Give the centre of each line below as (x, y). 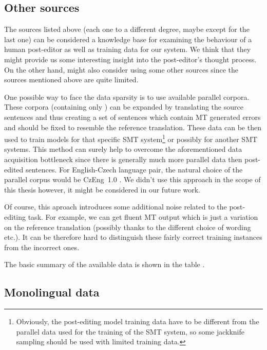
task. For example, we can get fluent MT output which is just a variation (143, 216)
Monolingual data (52, 292)
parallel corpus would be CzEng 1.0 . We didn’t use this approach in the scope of (132, 179)
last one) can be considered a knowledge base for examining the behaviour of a (128, 39)
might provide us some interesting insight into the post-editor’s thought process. (130, 59)
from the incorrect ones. (42, 247)
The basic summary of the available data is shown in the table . (104, 264)
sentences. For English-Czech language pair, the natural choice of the (134, 169)
